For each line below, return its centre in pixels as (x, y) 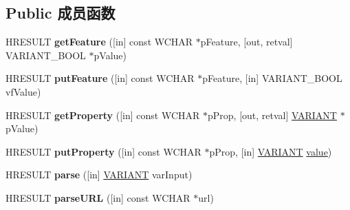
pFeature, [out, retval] (247, 42)
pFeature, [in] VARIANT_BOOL (272, 78)
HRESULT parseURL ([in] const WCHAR (98, 197)
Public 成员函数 (61, 13)
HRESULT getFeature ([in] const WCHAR (99, 42)
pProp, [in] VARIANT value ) (271, 151)
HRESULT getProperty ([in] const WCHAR (103, 115)
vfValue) (23, 91)
